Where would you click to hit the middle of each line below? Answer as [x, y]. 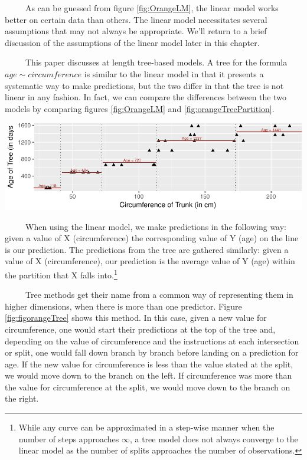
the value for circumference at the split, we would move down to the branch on [148, 387]
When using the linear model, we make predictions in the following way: [156, 226]
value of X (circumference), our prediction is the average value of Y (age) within [150, 261]
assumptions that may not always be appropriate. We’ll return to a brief [136, 31]
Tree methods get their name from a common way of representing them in [159, 295]
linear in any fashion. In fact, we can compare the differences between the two [146, 97]
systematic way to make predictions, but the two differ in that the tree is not [144, 85]
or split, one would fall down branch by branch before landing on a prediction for [152, 352]
